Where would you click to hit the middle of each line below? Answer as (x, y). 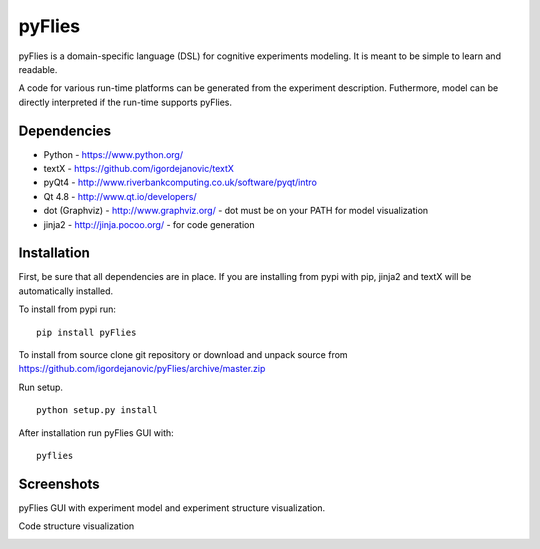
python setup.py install (97, 410)
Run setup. (41, 387)
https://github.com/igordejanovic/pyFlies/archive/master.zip (142, 369)
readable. (38, 69)
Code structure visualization (76, 526)
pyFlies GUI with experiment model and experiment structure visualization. (172, 507)
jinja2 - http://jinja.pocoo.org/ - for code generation (149, 224)
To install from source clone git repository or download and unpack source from (183, 355)
